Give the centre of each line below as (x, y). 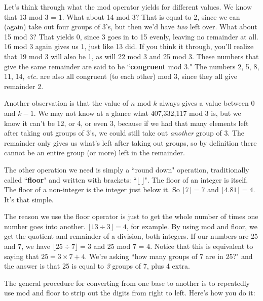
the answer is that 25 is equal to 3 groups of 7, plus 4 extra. (97, 266)
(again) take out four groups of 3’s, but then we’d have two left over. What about (131, 27)
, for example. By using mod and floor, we (192, 226)
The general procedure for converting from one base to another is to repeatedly (127, 283)
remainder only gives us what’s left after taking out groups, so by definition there (130, 142)
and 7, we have (27, 246)
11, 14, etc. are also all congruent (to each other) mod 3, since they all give (121, 76)
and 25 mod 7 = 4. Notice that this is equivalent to (173, 246)
